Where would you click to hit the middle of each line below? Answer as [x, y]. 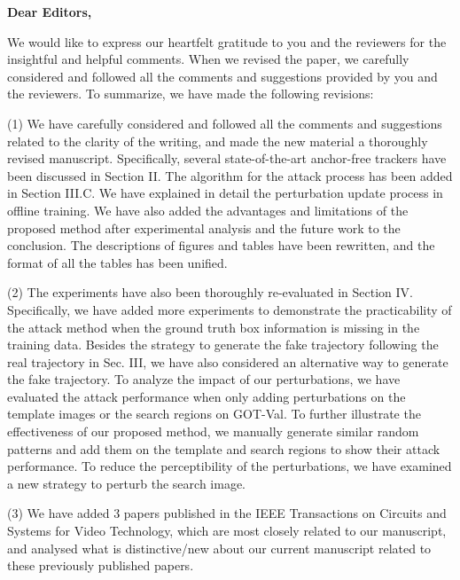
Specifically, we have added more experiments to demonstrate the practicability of [230, 309]
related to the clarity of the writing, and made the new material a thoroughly [218, 141]
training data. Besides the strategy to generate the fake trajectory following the [223, 345]
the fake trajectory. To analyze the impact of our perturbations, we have [204, 379]
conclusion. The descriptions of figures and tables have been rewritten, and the [221, 245]
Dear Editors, [50, 12]
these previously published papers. [101, 565]
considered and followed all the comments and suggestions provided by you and [222, 76]
